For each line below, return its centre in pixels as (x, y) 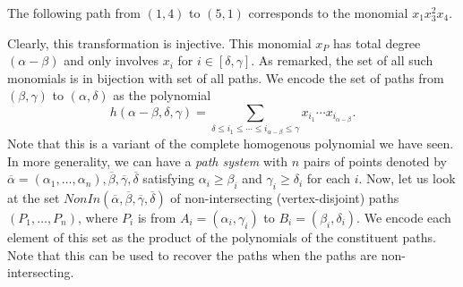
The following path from (74, 13)
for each (328, 178)
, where (98, 217)
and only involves (111, 60)
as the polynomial (162, 95)
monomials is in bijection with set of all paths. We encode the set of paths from (226, 77)
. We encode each (404, 217)
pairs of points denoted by (375, 160)
